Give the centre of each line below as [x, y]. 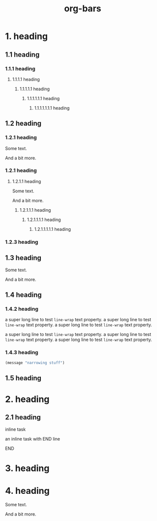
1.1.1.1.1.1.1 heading [52, 108]
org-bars [83, 9]
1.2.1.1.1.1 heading [44, 220]
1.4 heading [23, 295]
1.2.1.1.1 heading [35, 210]
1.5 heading [23, 378]
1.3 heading [23, 258]
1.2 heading [23, 124]
